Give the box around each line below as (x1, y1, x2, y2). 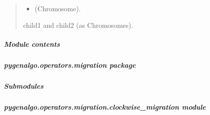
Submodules (4, 80, 44, 91)
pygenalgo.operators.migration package (4, 59, 136, 70)
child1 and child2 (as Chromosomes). (23, 19, 133, 30)
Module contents (4, 38, 60, 49)
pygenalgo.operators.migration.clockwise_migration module (4, 101, 206, 112)
